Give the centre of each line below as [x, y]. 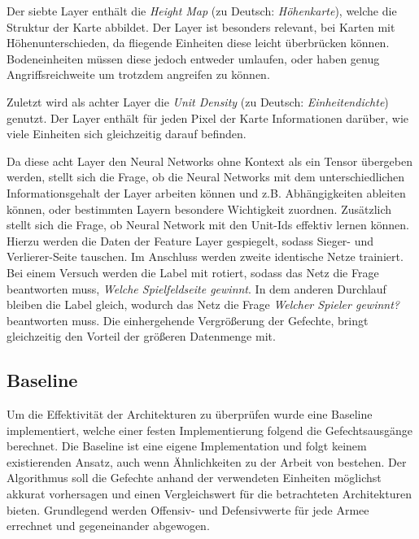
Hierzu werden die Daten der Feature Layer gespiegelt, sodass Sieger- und [190, 240]
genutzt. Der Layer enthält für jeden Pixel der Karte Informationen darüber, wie [208, 117]
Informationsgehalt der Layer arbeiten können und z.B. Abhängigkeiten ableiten [206, 192]
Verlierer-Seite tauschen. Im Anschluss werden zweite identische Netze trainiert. [205, 256]
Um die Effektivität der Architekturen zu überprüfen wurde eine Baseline [190, 414]
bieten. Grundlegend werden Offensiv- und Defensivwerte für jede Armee [188, 509]
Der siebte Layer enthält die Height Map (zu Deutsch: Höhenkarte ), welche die [202, 11]
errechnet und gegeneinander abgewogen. [108, 526]
